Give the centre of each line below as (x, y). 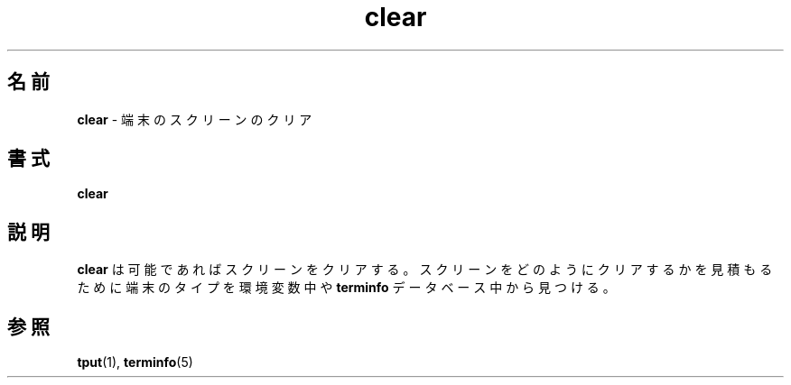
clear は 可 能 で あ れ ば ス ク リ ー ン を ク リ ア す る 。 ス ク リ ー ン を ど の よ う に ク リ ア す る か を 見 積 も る (425, 270)
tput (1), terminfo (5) (135, 362)
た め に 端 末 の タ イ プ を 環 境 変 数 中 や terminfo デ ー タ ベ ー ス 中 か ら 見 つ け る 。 (346, 288)
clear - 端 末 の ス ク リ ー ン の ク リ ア (195, 119)
